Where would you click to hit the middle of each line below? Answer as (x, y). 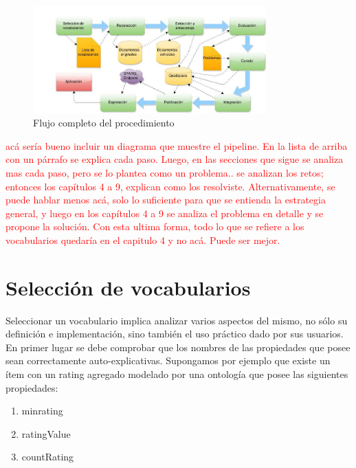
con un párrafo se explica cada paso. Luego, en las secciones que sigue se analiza (175, 159)
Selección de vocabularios (128, 287)
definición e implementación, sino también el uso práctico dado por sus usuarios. (175, 334)
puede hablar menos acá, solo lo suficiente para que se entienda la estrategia (166, 200)
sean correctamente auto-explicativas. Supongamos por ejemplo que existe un (168, 360)
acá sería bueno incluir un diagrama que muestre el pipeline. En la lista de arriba (177, 145)
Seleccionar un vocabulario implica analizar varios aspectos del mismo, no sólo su (177, 320)
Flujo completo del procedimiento (104, 123)
